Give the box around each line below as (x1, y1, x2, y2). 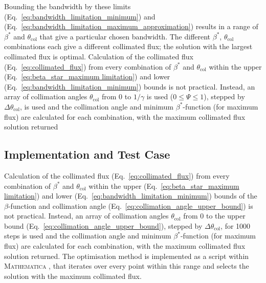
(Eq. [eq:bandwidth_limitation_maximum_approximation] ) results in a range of (4, 21, 258, 32)
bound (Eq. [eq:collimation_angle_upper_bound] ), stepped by (4, 220, 203, 231)
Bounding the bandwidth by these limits (4, 1, 131, 11)
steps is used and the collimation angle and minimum (4, 230, 171, 241)
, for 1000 (220, 220, 251, 231)
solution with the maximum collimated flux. (4, 270, 142, 281)
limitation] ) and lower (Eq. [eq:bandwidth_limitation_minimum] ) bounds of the (4, 190, 257, 201)
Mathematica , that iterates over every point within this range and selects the (4, 260, 249, 271)
